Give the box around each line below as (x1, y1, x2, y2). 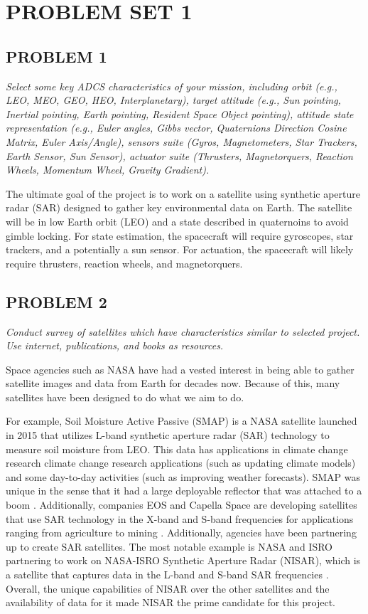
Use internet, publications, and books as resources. (6, 338, 224, 353)
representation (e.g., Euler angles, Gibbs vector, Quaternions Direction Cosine (6, 120, 347, 135)
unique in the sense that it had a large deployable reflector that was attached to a (6, 483, 362, 498)
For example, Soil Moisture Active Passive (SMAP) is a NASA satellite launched (6, 413, 357, 428)
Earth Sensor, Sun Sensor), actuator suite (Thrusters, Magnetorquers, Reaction (6, 148, 353, 163)
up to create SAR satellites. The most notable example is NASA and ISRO (6, 539, 332, 554)
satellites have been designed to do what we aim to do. (6, 389, 244, 404)
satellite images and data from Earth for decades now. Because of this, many (6, 376, 340, 391)
